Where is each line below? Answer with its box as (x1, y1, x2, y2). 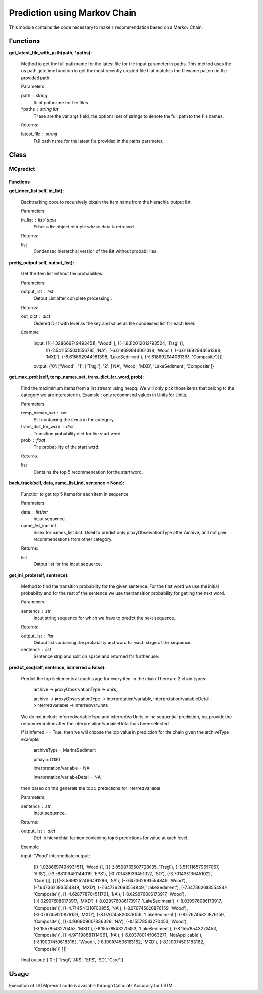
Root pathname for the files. (33, 99, 90, 105)
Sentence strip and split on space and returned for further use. (33, 653, 159, 659)
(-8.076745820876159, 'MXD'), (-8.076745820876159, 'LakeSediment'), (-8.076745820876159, (33, 911, 225, 917)
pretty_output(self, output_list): (9, 259, 74, 266)
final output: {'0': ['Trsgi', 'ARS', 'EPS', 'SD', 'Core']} (21, 957, 124, 963)
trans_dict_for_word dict (21, 424, 74, 430)
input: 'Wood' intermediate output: (21, 852, 90, 859)
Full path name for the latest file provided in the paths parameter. (33, 138, 164, 144)
